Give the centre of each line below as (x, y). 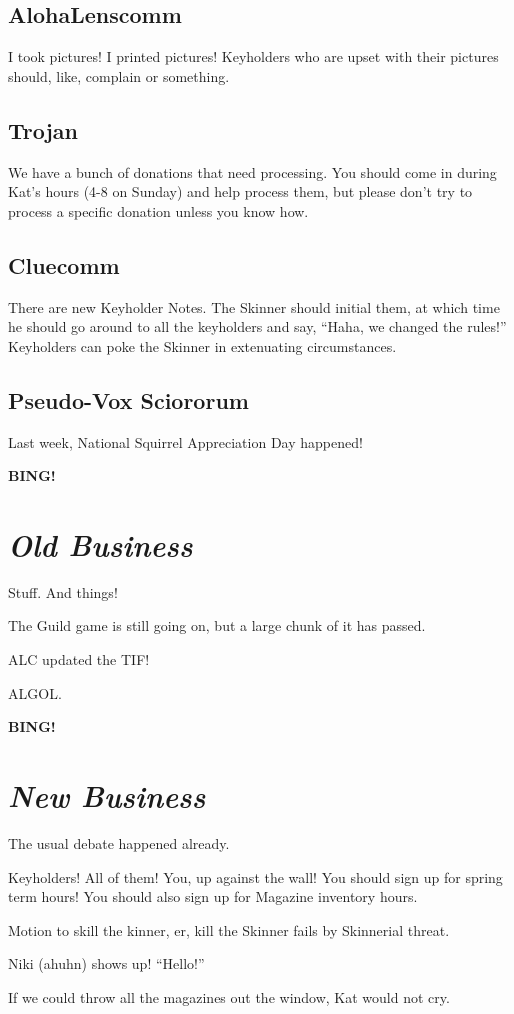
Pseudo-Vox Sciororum (128, 399)
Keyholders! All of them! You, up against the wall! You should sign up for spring (255, 876)
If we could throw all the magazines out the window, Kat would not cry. (229, 996)
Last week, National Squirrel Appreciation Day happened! (185, 441)
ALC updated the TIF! (79, 659)
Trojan (43, 129)
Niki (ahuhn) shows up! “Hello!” (106, 963)
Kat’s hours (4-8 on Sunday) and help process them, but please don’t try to (240, 191)
